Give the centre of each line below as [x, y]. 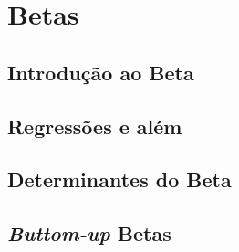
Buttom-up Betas [89, 233]
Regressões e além [95, 126]
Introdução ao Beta [101, 72]
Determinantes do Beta [119, 179]
